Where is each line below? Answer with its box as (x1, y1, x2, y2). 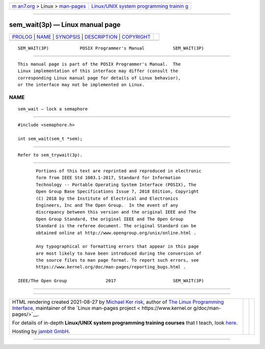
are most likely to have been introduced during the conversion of (36, 250, 202, 256)
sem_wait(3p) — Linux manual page (9, 21, 121, 29)
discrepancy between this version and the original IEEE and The (36, 209, 196, 215)
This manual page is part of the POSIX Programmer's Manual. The (18, 61, 181, 67)
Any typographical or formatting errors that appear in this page (36, 243, 199, 249)
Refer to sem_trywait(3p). (18, 152, 83, 158)
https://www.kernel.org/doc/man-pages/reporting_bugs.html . (36, 264, 186, 270)
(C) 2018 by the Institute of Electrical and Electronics (36, 195, 179, 201)
